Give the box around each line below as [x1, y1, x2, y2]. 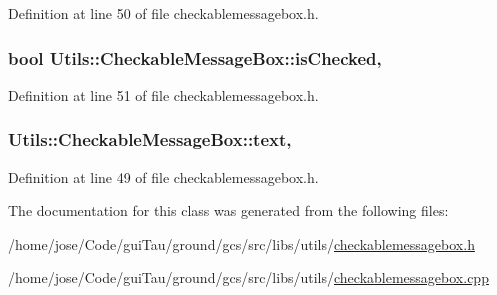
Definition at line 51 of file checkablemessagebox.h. [8, 84, 319, 105]
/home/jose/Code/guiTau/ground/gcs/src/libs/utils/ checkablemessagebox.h [8, 233, 475, 254]
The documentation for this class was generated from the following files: [8, 200, 449, 221]
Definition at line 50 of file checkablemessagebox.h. [8, 3, 319, 23]
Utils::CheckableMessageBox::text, [8, 127, 292, 152]
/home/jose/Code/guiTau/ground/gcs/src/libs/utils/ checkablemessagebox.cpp [8, 267, 489, 288]
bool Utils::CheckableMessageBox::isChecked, [8, 45, 382, 70]
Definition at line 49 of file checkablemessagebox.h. [8, 166, 319, 187]
